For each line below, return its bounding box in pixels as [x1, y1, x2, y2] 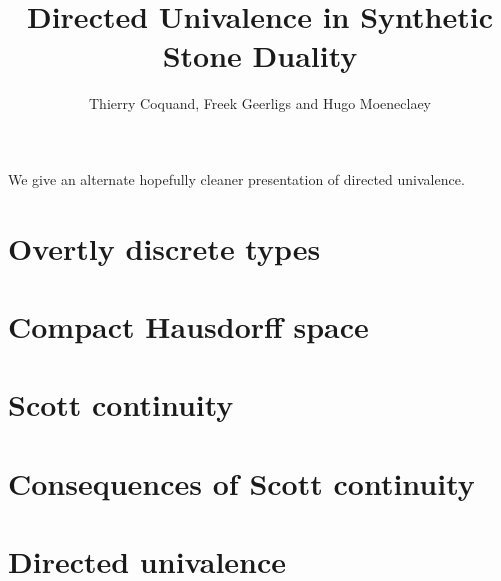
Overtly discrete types [8, 227, 321, 268]
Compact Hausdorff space [8, 306, 369, 347]
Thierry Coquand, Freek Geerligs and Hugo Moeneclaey [89, 93, 431, 114]
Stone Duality [162, 35, 358, 76]
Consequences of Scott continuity [8, 462, 475, 503]
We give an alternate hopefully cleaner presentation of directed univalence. [8, 168, 465, 189]
